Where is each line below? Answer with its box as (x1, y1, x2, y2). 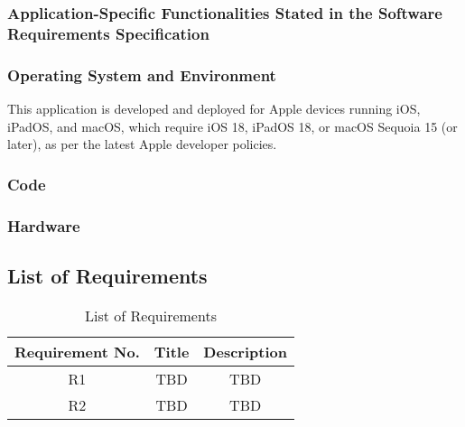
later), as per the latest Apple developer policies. (7, 135, 277, 153)
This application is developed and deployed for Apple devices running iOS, (7, 98, 421, 117)
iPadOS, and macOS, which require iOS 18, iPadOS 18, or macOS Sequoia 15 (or (7, 116, 458, 135)
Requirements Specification (7, 22, 209, 44)
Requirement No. (14, 340, 140, 362)
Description (203, 340, 287, 362)
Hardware (7, 214, 80, 237)
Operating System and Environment (7, 63, 276, 86)
